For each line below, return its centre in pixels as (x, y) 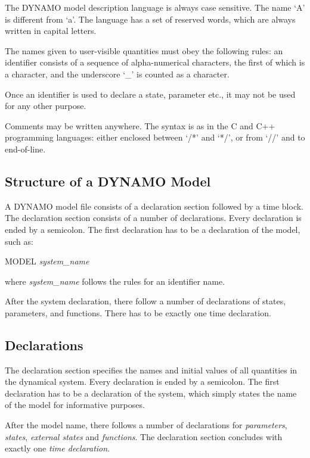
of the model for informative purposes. (75, 405)
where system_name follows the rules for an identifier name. (115, 281)
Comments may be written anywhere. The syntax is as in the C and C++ (140, 125)
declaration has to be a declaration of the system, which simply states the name (151, 393)
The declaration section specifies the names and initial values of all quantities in (151, 370)
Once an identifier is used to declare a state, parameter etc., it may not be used (150, 94)
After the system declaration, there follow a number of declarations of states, (145, 301)
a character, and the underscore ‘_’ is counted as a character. (117, 74)
